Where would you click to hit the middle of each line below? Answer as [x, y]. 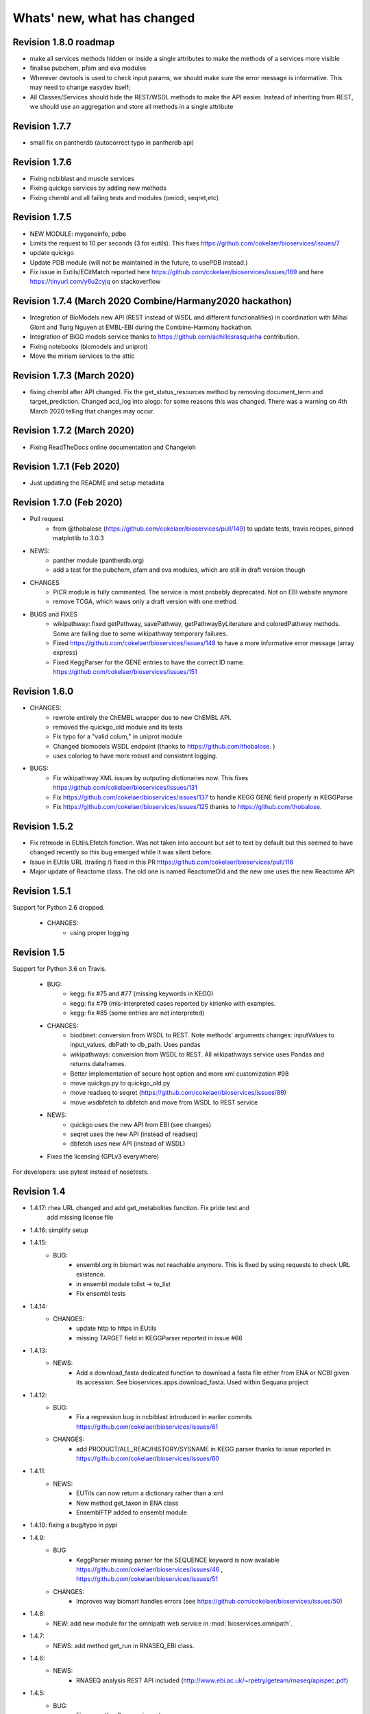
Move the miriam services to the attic [82, 356]
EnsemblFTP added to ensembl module [132, 1512]
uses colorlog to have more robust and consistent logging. [135, 756]
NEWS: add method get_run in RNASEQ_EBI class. [124, 1645]
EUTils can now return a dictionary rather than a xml [150, 1493]
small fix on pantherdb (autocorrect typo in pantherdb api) [112, 142]
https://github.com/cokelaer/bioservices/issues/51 [147, 1579]
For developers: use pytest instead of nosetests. [81, 1172]
